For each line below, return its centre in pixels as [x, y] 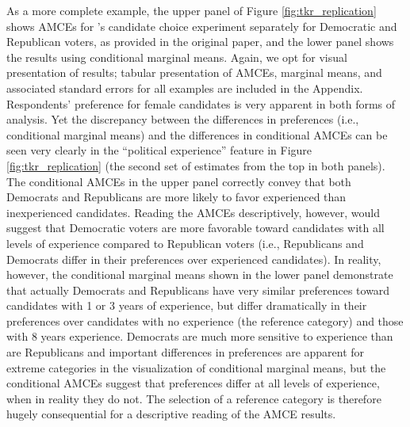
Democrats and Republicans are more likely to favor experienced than [176, 197]
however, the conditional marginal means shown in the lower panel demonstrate [200, 274]
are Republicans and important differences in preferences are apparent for [186, 352]
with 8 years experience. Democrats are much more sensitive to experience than [200, 336]
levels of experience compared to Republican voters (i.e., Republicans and [185, 243]
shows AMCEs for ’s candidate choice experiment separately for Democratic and [202, 26]
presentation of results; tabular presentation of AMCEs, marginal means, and [194, 72]
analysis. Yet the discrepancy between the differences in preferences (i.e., [183, 119]
